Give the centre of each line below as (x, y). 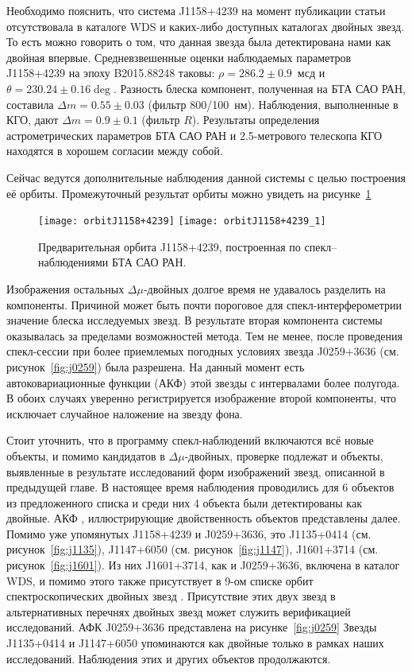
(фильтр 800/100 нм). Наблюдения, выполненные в (273, 104)
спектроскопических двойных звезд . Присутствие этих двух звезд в (171, 596)
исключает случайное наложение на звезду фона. (125, 413)
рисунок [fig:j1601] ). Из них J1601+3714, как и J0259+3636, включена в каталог (203, 565)
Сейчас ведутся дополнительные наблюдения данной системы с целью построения (206, 177)
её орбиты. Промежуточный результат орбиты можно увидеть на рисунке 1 (189, 193)
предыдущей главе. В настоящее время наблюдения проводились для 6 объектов (200, 487)
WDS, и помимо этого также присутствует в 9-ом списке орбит (160, 580)
